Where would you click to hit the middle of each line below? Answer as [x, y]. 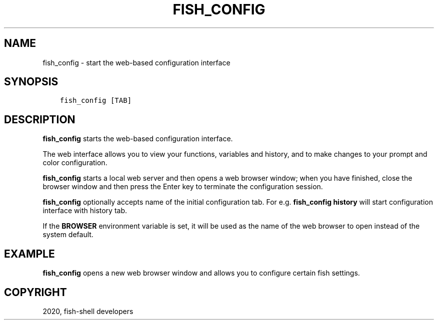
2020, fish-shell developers [88, 311]
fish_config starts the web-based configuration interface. [138, 139]
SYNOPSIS [31, 82]
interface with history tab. [85, 211]
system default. [68, 235]
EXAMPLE [29, 254]
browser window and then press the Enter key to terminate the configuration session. [183, 187]
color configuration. [75, 163]
